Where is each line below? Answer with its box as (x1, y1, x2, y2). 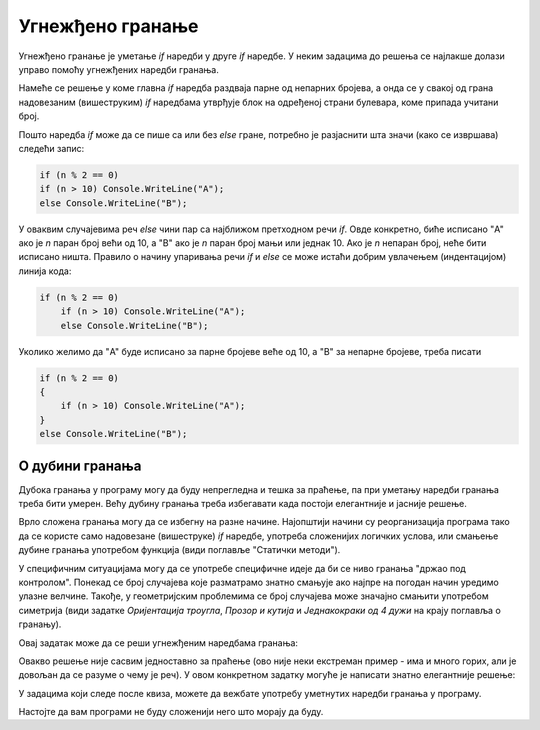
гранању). (18, 618, 62, 630)
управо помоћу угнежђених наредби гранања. (18, 63, 219, 75)
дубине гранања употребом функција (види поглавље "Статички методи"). (18, 544, 341, 556)
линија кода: (18, 265, 72, 277)
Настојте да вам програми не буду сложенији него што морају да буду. (18, 706, 324, 718)
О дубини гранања (18, 457, 142, 474)
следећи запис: (18, 142, 85, 154)
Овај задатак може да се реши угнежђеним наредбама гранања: (18, 636, 299, 649)
